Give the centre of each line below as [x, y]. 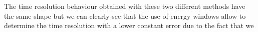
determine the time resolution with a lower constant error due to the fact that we [129, 25]
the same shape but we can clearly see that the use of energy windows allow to [125, 16]
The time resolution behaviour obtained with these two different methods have [125, 6]
